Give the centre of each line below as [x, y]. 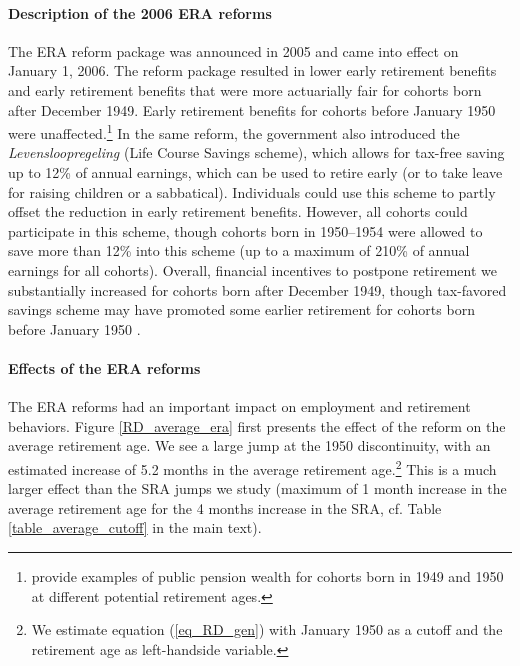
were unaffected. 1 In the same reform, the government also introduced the [234, 131]
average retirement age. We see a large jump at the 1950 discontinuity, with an [249, 445]
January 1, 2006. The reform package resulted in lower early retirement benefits [252, 70]
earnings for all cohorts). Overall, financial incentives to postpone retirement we [252, 269]
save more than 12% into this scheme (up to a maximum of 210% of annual [239, 250]
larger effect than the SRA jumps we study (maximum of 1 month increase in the [257, 488]
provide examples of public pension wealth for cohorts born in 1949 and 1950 [267, 575]
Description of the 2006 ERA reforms [140, 12]
